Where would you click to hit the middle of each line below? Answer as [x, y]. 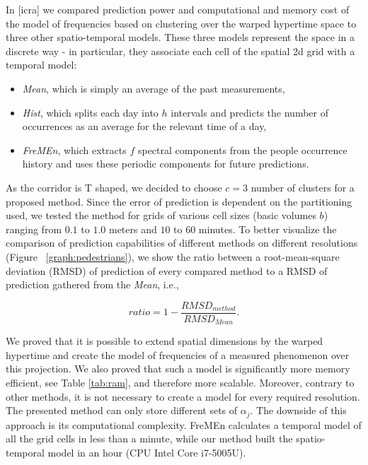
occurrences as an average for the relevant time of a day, [144, 126]
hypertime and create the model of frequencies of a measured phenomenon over [178, 354]
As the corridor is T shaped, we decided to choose [114, 187]
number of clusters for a [303, 187]
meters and [133, 229]
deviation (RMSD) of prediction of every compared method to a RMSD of [167, 270]
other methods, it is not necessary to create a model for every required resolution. [183, 396]
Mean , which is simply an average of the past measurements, [154, 88]
